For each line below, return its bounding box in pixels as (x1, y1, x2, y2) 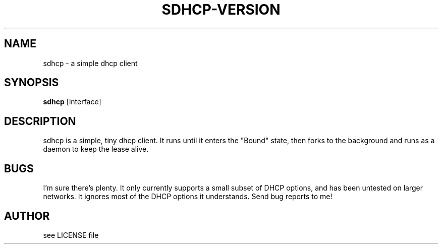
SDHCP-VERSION (161, 1, 281, 18)
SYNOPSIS (4, 76, 59, 89)
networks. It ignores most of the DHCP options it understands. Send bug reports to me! (43, 192, 333, 201)
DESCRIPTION (4, 114, 76, 128)
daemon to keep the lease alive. (43, 145, 149, 154)
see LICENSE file (43, 230, 99, 239)
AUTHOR (4, 209, 50, 222)
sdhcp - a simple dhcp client (43, 58, 138, 68)
